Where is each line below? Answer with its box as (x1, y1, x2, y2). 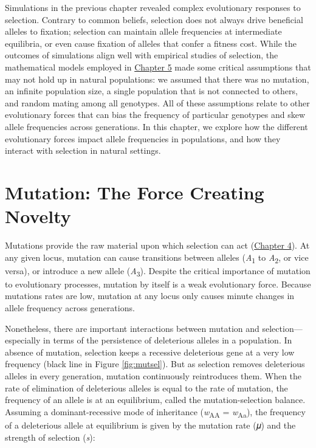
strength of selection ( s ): (5, 430, 95, 443)
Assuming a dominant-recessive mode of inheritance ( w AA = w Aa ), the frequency (5, 405, 306, 419)
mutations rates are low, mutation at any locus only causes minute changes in (5, 289, 295, 302)
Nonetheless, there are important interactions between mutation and (5, 322, 259, 334)
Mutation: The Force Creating (5, 179, 264, 204)
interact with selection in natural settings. (5, 144, 161, 157)
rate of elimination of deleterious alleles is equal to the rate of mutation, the (5, 381, 288, 394)
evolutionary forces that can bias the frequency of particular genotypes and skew (5, 108, 306, 121)
